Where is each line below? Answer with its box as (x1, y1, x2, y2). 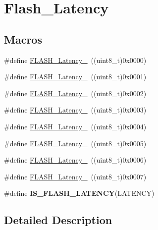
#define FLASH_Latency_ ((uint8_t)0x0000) (4, 55, 147, 65)
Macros (4, 31, 42, 47)
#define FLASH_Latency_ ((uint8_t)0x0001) (4, 71, 147, 82)
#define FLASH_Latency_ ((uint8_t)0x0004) (4, 121, 147, 131)
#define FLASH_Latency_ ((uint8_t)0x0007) (4, 171, 147, 181)
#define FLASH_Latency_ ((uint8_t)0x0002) (4, 88, 147, 98)
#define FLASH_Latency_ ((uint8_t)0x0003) (4, 105, 147, 115)
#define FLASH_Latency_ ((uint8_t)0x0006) (4, 155, 147, 165)
